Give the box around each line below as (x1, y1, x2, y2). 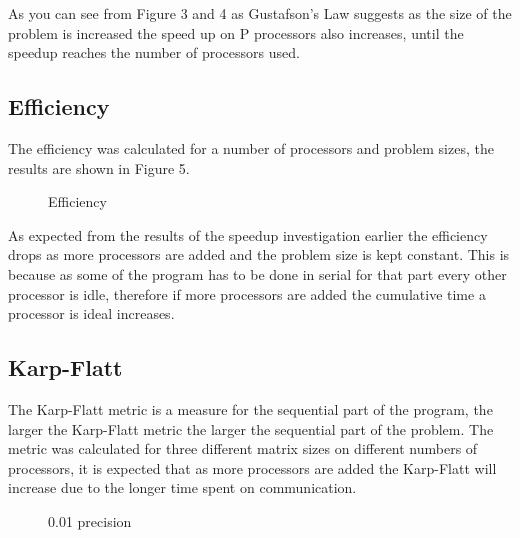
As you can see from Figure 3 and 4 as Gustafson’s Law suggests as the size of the (8, 3, 512, 23)
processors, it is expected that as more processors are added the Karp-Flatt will (8, 457, 497, 478)
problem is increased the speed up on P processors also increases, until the (8, 22, 464, 43)
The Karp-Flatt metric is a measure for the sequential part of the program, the (8, 398, 493, 419)
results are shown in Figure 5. (8, 157, 190, 178)
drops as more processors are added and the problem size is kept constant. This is (8, 244, 510, 265)
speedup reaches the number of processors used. (8, 42, 300, 63)
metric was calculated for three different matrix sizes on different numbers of (8, 438, 478, 459)
